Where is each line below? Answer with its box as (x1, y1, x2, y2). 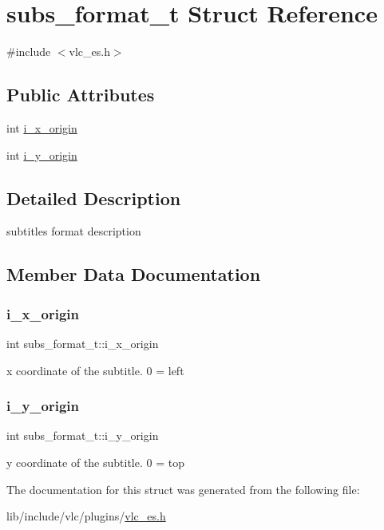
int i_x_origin (6, 119, 77, 136)
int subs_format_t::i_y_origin (6, 427, 159, 444)
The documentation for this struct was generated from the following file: (6, 481, 360, 497)
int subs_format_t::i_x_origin (6, 334, 159, 351)
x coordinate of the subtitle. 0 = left (6, 362, 184, 378)
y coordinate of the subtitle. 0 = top (6, 453, 184, 470)
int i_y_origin (6, 146, 77, 163)
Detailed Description (6, 185, 181, 210)
